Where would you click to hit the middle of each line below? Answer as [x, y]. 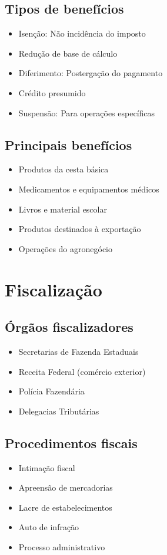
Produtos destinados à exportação [80, 229]
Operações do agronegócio [66, 248]
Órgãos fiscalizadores [69, 327]
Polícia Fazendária [51, 391]
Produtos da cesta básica [64, 169]
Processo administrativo [62, 546]
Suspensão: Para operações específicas [87, 112]
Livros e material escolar [63, 209]
